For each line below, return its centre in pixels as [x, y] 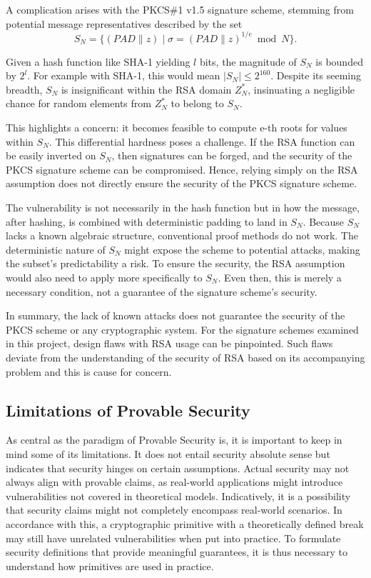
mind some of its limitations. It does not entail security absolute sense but [168, 453]
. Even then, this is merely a [280, 277]
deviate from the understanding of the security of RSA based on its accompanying [185, 357]
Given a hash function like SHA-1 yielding [98, 61]
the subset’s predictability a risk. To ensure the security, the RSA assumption [176, 263]
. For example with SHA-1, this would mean [124, 75]
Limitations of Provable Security [128, 410]
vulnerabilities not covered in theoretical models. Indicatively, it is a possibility [178, 495]
